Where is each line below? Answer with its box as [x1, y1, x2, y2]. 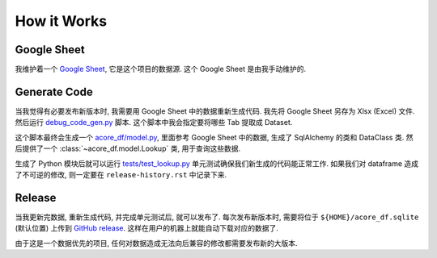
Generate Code [15, 85, 93, 98]
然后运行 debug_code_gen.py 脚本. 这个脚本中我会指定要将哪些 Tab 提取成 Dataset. [15, 118, 293, 127]
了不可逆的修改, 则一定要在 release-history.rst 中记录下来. [15, 169, 227, 179]
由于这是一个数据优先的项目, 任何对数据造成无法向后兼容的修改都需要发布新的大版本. [15, 238, 299, 248]
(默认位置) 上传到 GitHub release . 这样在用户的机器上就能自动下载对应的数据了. [15, 223, 279, 233]
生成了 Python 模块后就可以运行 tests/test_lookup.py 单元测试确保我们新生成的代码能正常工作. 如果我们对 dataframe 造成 [15, 158, 419, 169]
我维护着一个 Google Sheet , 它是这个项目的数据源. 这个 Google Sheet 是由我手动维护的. [15, 64, 307, 74]
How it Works [15, 12, 108, 30]
